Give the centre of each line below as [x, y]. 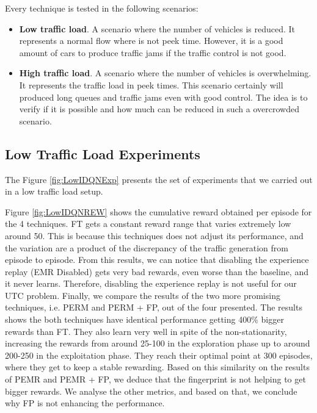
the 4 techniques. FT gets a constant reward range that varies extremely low [148, 224]
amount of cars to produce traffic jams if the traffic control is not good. [153, 52]
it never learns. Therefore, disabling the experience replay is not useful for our [151, 283]
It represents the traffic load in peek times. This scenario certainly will [151, 84]
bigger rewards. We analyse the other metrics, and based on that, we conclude [151, 391]
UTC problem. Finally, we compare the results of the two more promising [143, 295]
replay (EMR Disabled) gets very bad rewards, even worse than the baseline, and [157, 271]
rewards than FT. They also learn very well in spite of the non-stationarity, [146, 331]
